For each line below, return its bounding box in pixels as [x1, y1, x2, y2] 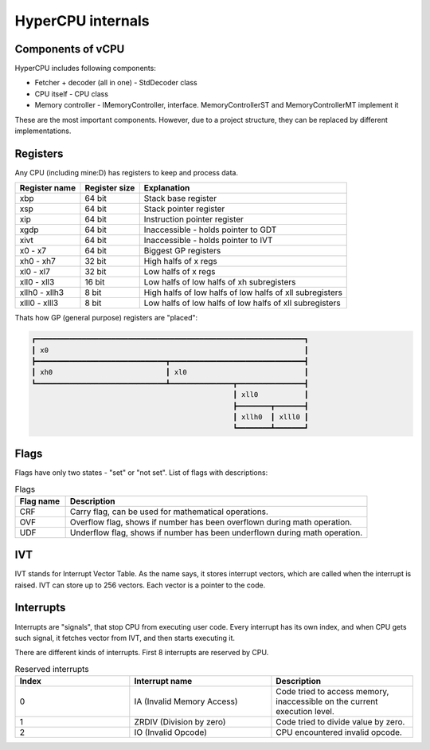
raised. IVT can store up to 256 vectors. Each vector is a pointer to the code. [14, 580, 266, 590]
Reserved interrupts [14, 663, 89, 674]
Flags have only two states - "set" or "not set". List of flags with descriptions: [14, 467, 268, 477]
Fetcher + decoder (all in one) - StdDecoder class [34, 78, 198, 88]
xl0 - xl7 [19, 266, 51, 277]
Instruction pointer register [143, 214, 244, 225]
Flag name [19, 495, 61, 506]
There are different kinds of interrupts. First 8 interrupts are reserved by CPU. [14, 648, 269, 658]
